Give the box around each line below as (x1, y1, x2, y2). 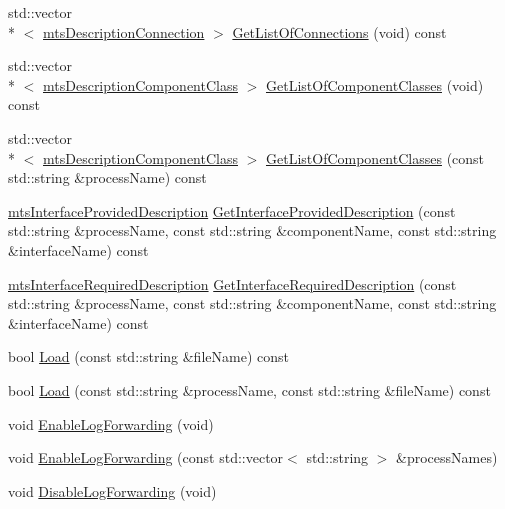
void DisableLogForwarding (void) (8, 480, 217, 501)
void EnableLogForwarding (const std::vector (8, 447, 284, 468)
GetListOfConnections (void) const (232, 21, 447, 42)
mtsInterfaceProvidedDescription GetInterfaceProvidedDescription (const (8, 200, 456, 221)
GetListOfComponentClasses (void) (265, 74, 484, 95)
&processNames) (396, 447, 498, 468)
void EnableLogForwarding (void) (8, 413, 214, 434)
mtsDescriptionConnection (43, 21, 205, 42)
